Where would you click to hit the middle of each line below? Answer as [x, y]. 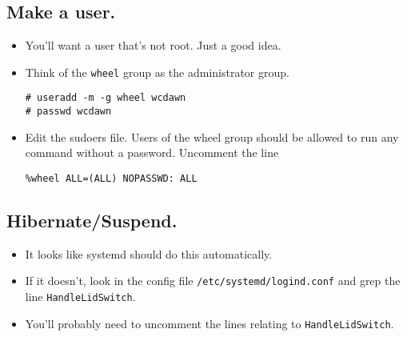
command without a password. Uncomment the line [152, 152]
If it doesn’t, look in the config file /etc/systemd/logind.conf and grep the [213, 281]
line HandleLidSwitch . [80, 297]
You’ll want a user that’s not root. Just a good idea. [153, 45]
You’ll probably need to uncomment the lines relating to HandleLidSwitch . [209, 323]
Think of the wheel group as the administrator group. [157, 72]
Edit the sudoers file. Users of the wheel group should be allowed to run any [212, 136]
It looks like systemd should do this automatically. [149, 253]
